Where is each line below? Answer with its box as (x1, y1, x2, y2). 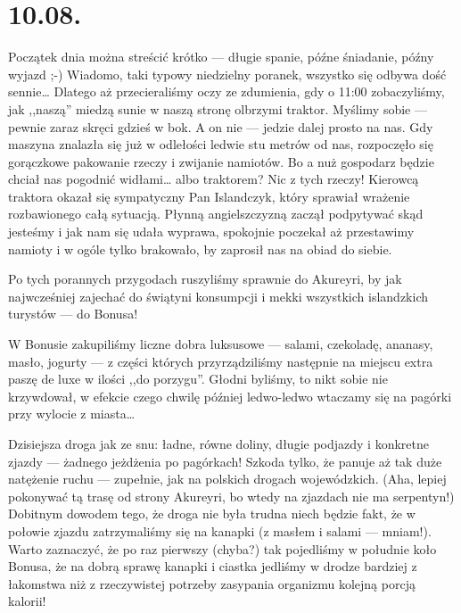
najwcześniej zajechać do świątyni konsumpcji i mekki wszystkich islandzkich (8, 286, 428, 305)
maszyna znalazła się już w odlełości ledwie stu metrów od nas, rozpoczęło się (8, 135, 433, 153)
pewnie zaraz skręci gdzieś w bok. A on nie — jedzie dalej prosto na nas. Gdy (8, 117, 433, 136)
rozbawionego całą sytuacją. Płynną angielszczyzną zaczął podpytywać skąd (8, 204, 424, 223)
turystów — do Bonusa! (8, 304, 138, 323)
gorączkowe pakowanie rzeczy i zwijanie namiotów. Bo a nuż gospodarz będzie (8, 152, 434, 170)
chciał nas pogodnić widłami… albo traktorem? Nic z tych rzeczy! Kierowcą (8, 170, 419, 188)
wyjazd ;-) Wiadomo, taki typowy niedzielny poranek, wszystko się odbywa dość (8, 64, 447, 83)
